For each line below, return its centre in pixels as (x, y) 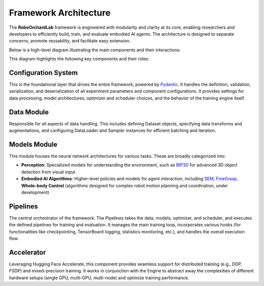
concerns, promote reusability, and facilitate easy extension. (70, 41)
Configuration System (44, 72)
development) (35, 192)
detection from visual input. (49, 172)
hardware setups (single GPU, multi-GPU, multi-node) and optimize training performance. (99, 278)
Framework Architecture (60, 13)
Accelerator (27, 252)
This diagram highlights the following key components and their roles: (79, 59)
